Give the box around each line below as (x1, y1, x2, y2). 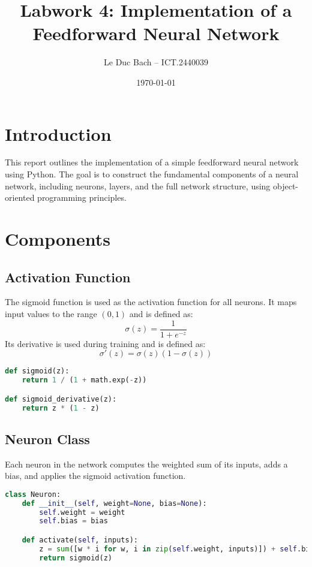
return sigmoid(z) (39, 553, 112, 562)
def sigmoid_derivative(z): (5, 394, 117, 403)
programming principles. (37, 191, 127, 204)
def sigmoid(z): (5, 367, 70, 376)
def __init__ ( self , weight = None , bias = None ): (22, 499, 207, 508)
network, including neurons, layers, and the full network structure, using (5, 179, 271, 192)
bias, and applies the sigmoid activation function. (5, 469, 186, 482)
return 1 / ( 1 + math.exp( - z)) (22, 376, 147, 385)
